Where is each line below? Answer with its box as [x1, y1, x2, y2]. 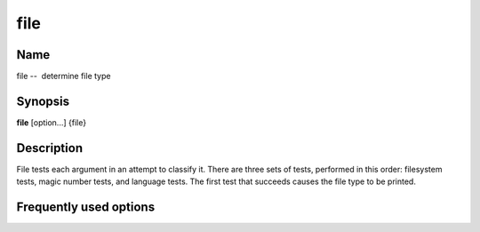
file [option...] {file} [16, 116, 87, 128]
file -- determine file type [16, 71, 111, 82]
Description [16, 140, 84, 156]
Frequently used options [16, 200, 156, 215]
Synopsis [16, 93, 70, 108]
